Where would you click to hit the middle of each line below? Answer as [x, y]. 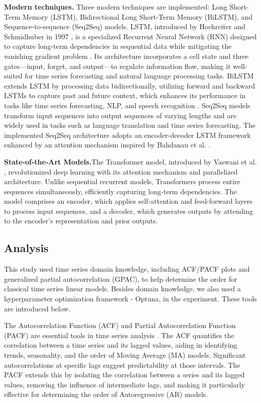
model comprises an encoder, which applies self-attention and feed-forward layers [128, 201]
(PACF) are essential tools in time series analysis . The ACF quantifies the [119, 335]
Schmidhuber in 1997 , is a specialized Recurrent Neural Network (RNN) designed [130, 36]
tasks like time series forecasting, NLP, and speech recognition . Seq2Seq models [127, 105]
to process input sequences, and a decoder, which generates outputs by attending [129, 211]
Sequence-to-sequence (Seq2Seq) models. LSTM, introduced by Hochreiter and [125, 26]
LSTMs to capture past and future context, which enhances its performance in [125, 95]
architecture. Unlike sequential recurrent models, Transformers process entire [122, 181]
